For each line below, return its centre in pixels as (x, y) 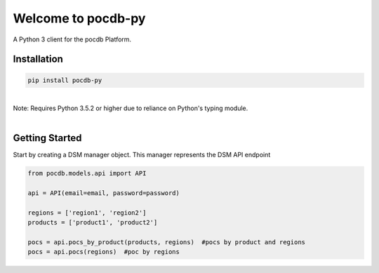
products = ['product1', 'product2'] (93, 222)
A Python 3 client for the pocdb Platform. (72, 39)
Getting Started (47, 138)
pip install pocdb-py (65, 80)
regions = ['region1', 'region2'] (87, 213)
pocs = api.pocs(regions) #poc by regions (104, 252)
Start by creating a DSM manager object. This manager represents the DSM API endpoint (142, 155)
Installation (38, 59)
